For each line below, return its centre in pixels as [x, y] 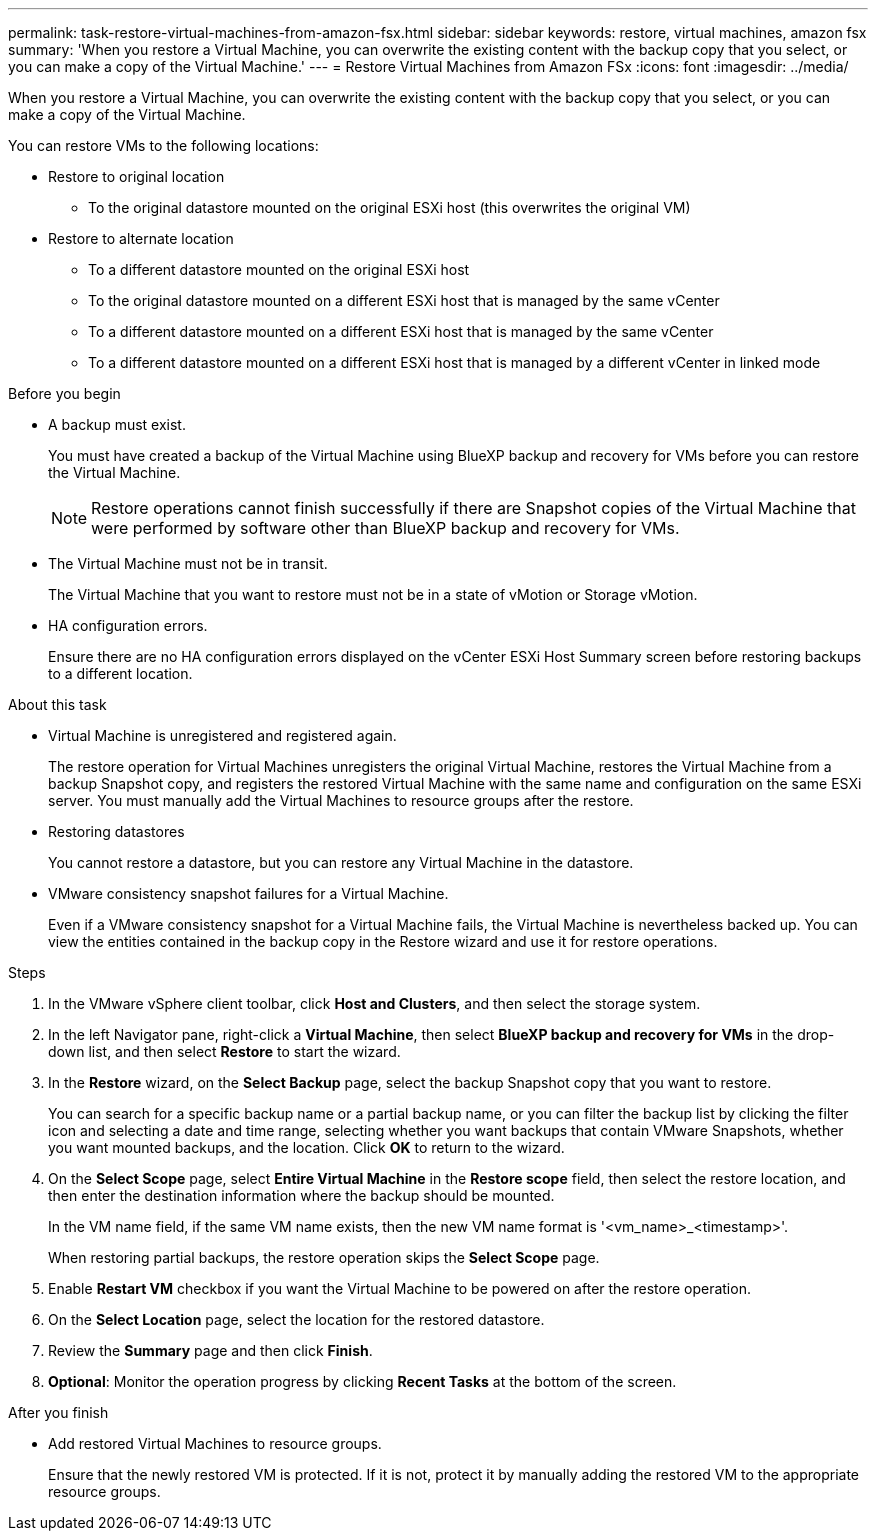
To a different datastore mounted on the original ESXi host [279, 269]
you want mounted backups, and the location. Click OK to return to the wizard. [306, 1147]
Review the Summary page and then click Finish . [210, 1350]
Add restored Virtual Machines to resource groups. [215, 1443]
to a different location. [120, 673]
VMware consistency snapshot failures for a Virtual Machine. [248, 893]
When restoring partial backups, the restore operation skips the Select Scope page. [324, 1257]
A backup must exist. [117, 424]
